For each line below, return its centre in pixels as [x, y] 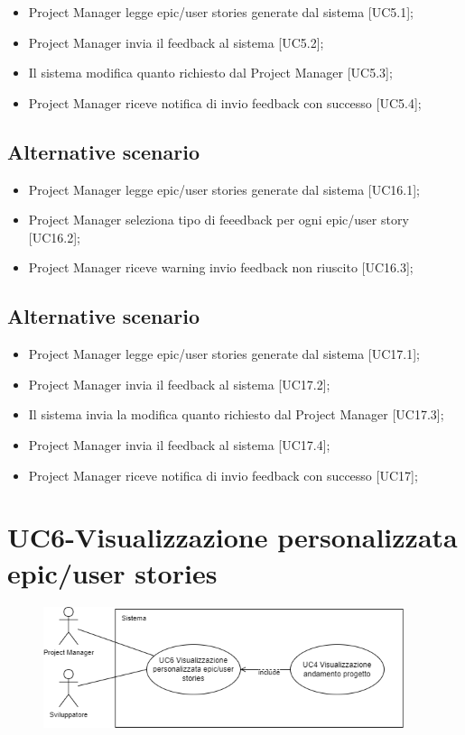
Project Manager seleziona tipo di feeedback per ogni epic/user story [219, 220]
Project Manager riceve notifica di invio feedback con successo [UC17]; [223, 475]
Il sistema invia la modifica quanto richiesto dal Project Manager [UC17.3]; [236, 414]
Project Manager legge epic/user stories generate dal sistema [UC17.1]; [224, 354]
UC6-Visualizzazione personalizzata [232, 537]
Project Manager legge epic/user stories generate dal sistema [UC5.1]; [221, 12]
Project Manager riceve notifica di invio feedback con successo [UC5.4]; [225, 102]
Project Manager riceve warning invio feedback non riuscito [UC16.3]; [221, 267]
